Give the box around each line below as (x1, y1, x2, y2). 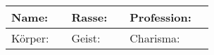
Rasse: (71, 9, 108, 25)
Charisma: (130, 30, 180, 46)
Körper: (11, 30, 49, 46)
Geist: (71, 30, 101, 46)
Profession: (130, 9, 191, 25)
